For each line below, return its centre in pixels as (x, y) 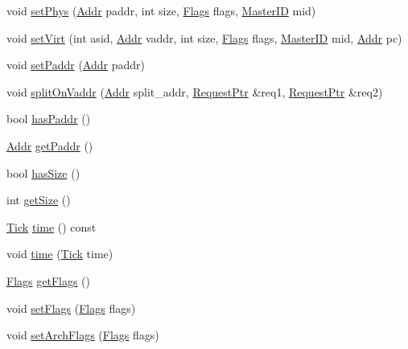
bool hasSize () (43, 172)
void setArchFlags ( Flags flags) (83, 335)
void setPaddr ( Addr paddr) (76, 65)
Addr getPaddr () (50, 145)
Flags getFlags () (49, 280)
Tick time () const (52, 226)
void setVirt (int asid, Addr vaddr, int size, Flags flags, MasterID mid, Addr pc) (204, 37)
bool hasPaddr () (49, 119)
